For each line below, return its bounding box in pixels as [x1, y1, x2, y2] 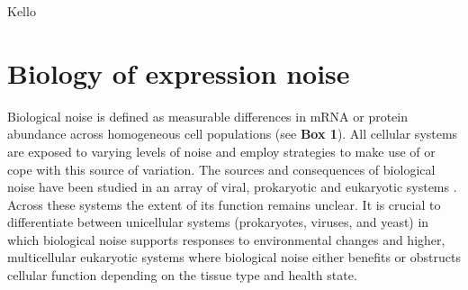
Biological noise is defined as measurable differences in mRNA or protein [7, 106, 409, 125]
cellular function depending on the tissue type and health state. [7, 266, 357, 285]
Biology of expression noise [7, 54, 350, 91]
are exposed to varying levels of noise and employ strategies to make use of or [7, 141, 436, 160]
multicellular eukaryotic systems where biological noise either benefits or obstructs [7, 248, 461, 267]
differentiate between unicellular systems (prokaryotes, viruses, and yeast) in [7, 213, 429, 231]
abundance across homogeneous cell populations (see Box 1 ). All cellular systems [7, 124, 458, 143]
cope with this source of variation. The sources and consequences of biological [7, 159, 436, 178]
